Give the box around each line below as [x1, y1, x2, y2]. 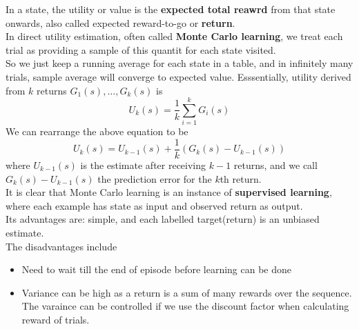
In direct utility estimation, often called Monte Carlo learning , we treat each [6, 29, 343, 43]
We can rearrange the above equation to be [6, 124, 188, 139]
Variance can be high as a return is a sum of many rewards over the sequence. [21, 285, 352, 299]
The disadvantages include [6, 239, 117, 253]
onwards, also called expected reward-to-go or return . [6, 15, 235, 30]
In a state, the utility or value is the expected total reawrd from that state [6, 2, 336, 16]
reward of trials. [21, 312, 90, 326]
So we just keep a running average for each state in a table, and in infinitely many [6, 56, 353, 70]
